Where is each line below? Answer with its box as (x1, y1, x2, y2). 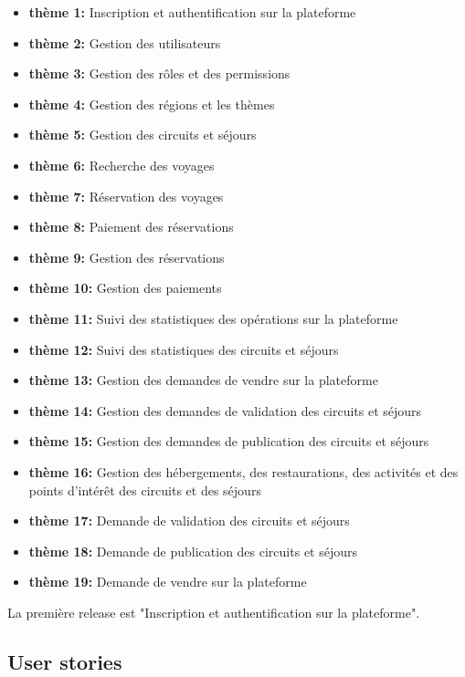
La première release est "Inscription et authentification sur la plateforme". (7, 602, 420, 621)
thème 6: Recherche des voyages (28, 155, 215, 174)
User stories (7, 647, 122, 675)
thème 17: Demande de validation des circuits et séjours (28, 511, 350, 530)
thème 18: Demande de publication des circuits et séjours (28, 541, 358, 560)
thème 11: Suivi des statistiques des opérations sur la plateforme (28, 308, 398, 328)
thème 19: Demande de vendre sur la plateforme (28, 572, 307, 591)
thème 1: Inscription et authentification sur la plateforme (28, 3, 356, 21)
